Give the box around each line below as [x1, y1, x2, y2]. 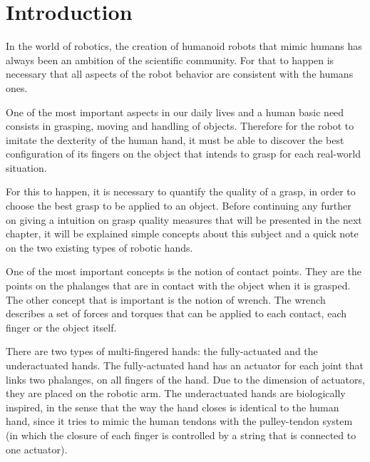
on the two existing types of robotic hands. [6, 240, 193, 255]
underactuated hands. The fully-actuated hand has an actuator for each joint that [6, 358, 364, 372]
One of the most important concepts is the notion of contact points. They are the [6, 264, 361, 279]
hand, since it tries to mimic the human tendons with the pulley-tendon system [6, 414, 353, 428]
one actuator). [6, 441, 68, 456]
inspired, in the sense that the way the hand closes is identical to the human [6, 399, 339, 414]
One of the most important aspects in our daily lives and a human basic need [6, 104, 344, 119]
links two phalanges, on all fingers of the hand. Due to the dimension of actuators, [6, 371, 365, 386]
